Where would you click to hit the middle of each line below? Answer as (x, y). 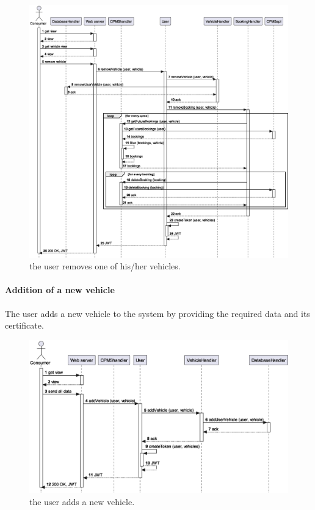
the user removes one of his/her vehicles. (105, 266)
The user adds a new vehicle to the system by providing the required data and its (157, 313)
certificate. (24, 325)
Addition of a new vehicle (60, 290)
